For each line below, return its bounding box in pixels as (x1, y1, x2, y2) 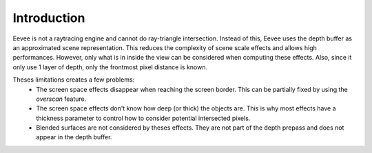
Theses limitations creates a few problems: (12, 75, 135, 84)
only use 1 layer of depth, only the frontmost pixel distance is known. (12, 62, 208, 71)
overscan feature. (36, 95, 87, 103)
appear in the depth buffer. (36, 133, 112, 141)
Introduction (12, 10, 85, 25)
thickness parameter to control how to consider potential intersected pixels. (36, 114, 251, 122)
